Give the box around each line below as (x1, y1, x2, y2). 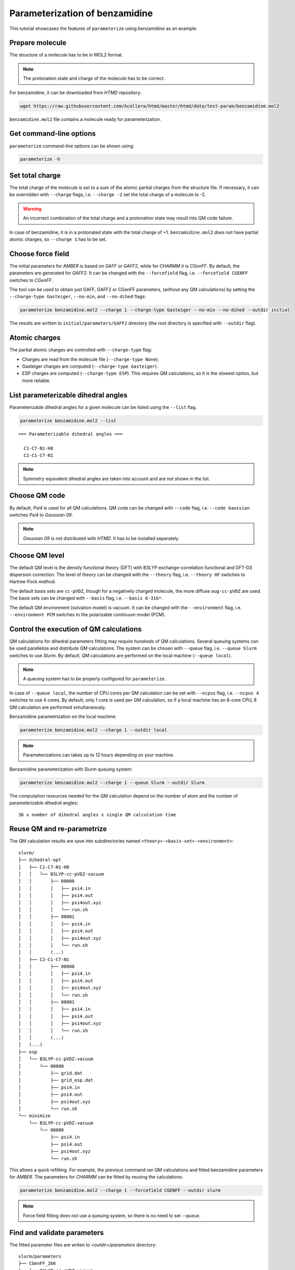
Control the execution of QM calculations (9, 625, 142, 633)
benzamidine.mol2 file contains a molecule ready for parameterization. (9, 116, 162, 122)
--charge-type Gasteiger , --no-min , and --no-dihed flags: (9, 294, 146, 300)
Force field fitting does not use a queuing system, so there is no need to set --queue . (23, 1212, 201, 1219)
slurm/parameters (18, 1254, 61, 1259)
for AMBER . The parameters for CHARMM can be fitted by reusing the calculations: (9, 1174, 183, 1180)
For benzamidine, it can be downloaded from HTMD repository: (9, 89, 142, 96)
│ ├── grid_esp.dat (18, 1077, 94, 1083)
